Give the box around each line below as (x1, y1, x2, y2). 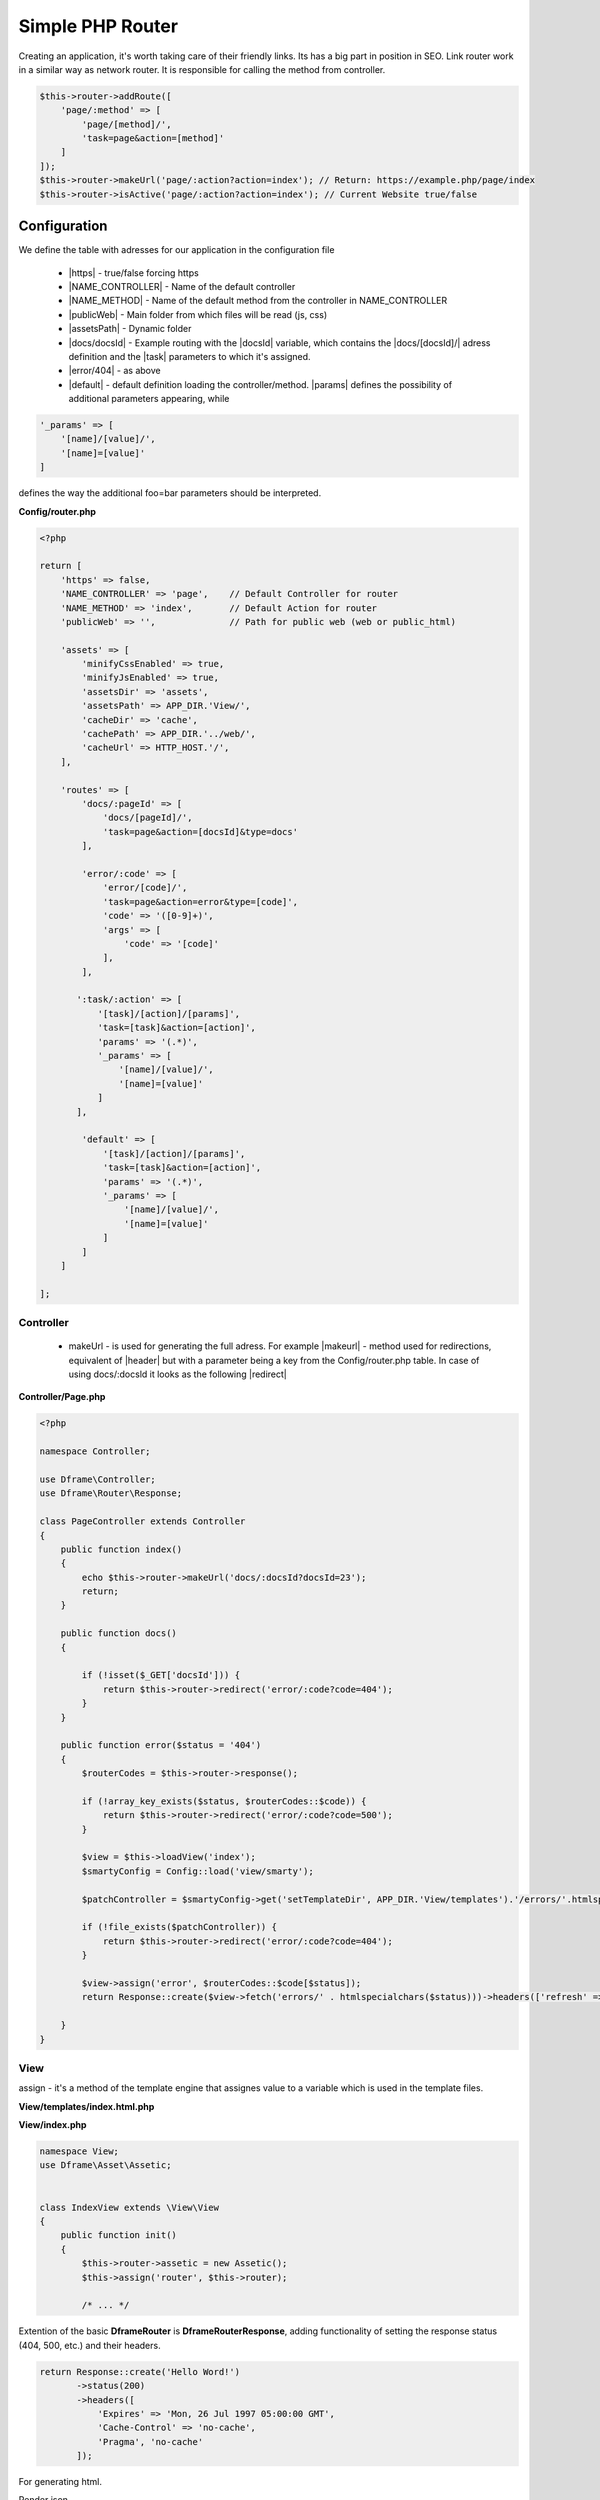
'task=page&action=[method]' (81, 133, 225, 144)
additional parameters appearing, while (68, 393, 230, 405)
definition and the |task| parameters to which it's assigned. (68, 350, 311, 362)
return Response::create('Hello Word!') (39, 2366, 240, 2377)
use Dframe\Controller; (39, 1473, 157, 1485)
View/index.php (18, 2119, 87, 2131)
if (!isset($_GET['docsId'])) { (81, 1670, 240, 1681)
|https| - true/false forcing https (68, 266, 199, 279)
